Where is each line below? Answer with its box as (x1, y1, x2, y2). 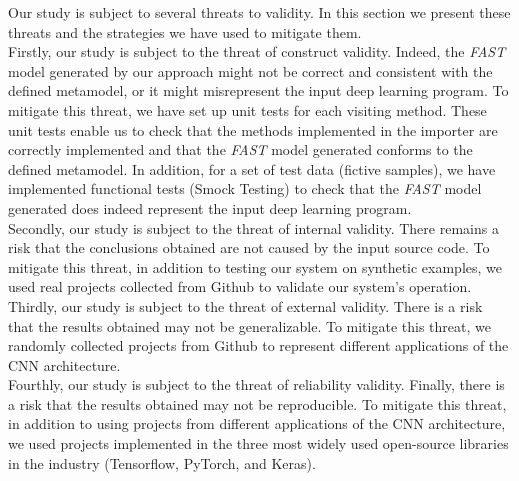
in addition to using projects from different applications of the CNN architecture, (8, 413, 506, 434)
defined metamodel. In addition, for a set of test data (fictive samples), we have (8, 158, 496, 179)
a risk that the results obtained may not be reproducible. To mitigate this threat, (8, 393, 507, 414)
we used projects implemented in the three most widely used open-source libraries (8, 433, 509, 454)
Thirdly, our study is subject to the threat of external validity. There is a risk (8, 295, 483, 316)
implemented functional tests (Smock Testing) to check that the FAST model (8, 178, 482, 199)
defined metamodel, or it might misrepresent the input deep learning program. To (8, 80, 509, 101)
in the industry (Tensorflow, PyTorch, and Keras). (8, 452, 316, 473)
